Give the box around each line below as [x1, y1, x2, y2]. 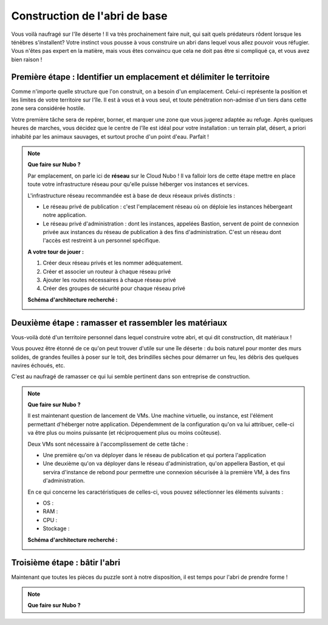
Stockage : [43, 525, 70, 532]
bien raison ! [11, 55, 43, 63]
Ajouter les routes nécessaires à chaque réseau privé [43, 277, 176, 284]
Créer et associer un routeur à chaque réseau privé [43, 268, 171, 275]
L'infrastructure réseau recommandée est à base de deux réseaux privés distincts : [27, 192, 236, 199]
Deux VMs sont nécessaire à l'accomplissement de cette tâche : [27, 440, 188, 447]
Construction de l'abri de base [11, 9, 168, 22]
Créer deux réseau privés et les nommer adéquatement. [43, 259, 183, 267]
